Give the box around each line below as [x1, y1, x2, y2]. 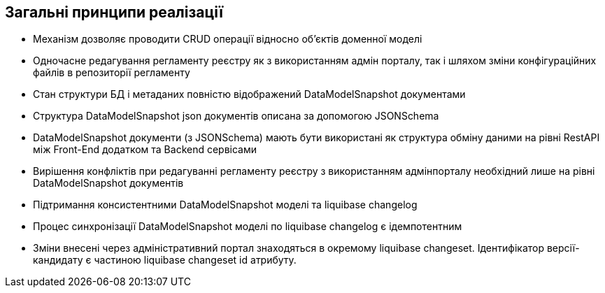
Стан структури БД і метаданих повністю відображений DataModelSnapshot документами [33, 88, 466, 101]
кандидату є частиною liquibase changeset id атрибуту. [33, 254, 297, 266]
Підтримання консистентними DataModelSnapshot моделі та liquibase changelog [33, 199, 418, 211]
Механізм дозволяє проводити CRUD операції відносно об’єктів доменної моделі [33, 33, 422, 45]
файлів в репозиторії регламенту [33, 66, 190, 79]
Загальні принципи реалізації [5, 3, 223, 21]
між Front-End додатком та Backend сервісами [33, 143, 257, 156]
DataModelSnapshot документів [33, 177, 184, 190]
